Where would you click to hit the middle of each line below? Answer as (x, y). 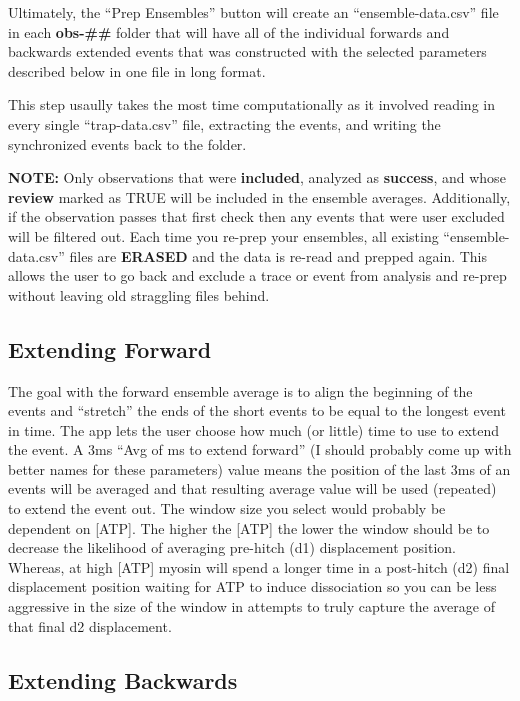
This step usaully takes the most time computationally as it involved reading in (251, 104)
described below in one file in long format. (137, 70)
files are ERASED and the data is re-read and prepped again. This (278, 255)
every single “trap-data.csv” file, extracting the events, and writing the (224, 123)
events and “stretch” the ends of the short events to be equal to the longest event (257, 410)
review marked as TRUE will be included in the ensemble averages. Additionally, (259, 196)
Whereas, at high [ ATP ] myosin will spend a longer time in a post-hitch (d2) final (259, 566)
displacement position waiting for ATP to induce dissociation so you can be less (252, 586)
